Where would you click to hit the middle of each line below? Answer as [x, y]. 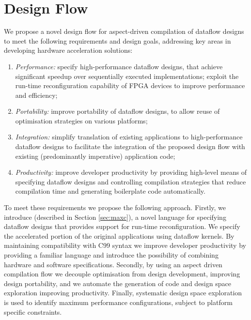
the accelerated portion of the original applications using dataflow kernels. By [119, 236]
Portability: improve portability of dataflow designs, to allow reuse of [118, 111]
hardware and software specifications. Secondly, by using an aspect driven [113, 264]
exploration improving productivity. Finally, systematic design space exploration [123, 293]
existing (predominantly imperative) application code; [95, 156]
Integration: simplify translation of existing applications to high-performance [129, 137]
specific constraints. [33, 312]
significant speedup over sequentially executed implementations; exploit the [127, 76]
